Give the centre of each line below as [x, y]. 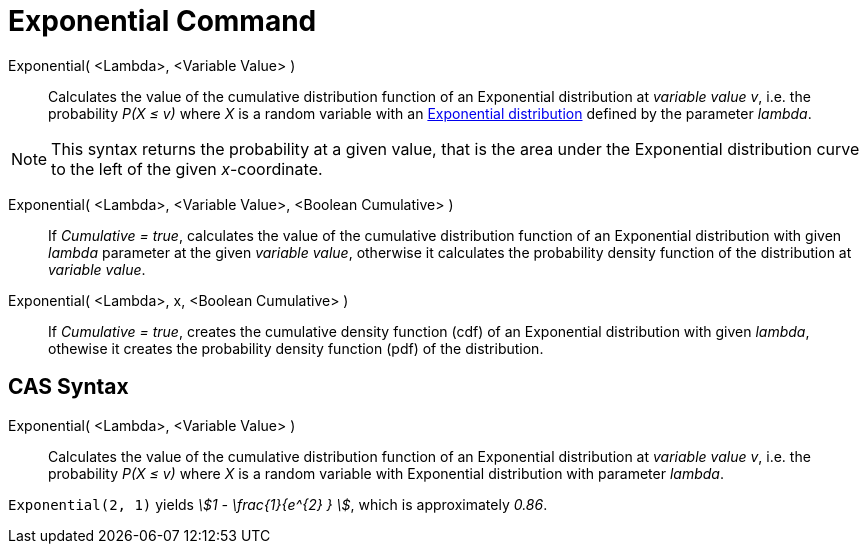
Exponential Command [162, 21]
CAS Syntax [68, 387]
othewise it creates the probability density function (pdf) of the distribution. [296, 348]
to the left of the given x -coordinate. [187, 168]
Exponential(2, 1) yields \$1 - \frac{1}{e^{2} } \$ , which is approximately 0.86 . [278, 504]
